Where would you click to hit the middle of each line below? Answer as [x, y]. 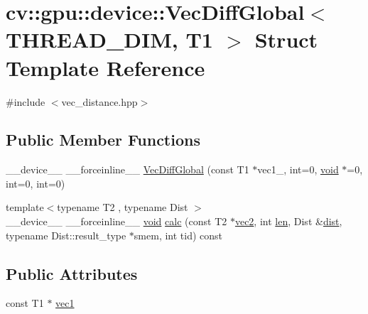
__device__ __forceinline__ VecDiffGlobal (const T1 [128, 169]
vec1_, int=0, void [298, 169]
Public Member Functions [103, 140]
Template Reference [105, 67]
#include [26, 101]
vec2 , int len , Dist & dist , [288, 221]
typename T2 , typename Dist [123, 207]
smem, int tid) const [178, 235]
